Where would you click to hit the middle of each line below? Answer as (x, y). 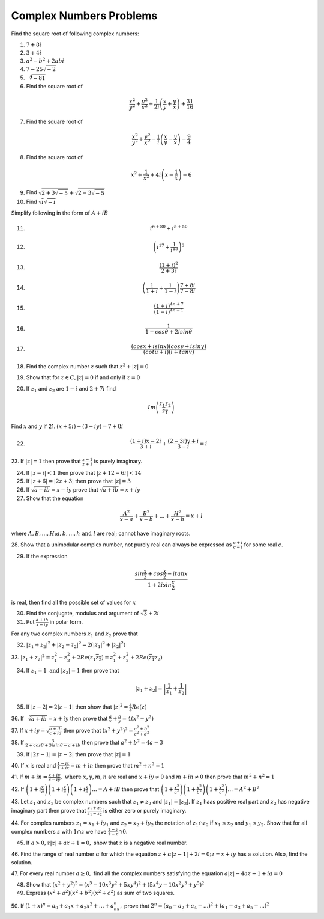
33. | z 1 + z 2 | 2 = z (33, 658)
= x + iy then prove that (78, 718)
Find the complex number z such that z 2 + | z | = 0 (87, 366)
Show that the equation (55, 498)
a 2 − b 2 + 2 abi (45, 60)
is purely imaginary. (118, 461)
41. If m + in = (29, 777)
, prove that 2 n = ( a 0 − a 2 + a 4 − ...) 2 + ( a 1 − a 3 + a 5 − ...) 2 (195, 906)
